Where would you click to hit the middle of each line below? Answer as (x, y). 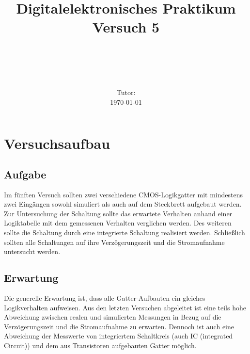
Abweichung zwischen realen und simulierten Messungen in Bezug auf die (113, 317)
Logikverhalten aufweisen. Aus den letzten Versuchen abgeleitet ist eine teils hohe (125, 307)
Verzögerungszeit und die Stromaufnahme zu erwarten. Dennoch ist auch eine (119, 326)
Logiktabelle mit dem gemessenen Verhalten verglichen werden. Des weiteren (118, 223)
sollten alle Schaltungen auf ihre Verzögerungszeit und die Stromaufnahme (114, 242)
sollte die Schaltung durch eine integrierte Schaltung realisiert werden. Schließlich (125, 233)
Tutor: (126, 92)
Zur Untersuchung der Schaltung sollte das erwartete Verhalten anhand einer (118, 213)
